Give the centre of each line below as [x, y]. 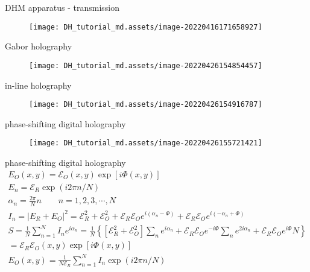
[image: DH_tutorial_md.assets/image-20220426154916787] [146, 105]
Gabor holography [39, 46]
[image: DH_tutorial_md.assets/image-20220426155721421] [146, 143]
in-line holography [38, 85]
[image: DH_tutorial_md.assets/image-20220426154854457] [146, 65]
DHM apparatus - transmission [62, 7]
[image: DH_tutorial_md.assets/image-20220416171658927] [146, 27]
